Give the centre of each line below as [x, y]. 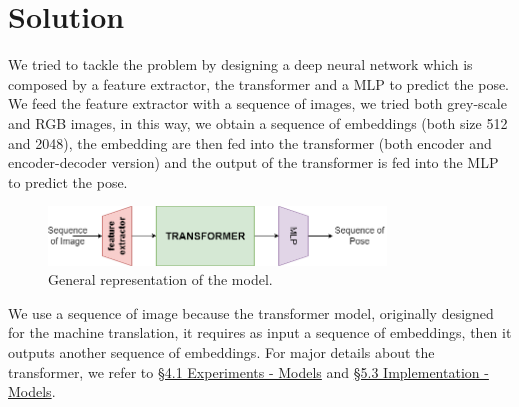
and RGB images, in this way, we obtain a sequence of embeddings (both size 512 [258, 122]
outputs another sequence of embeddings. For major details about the [221, 352]
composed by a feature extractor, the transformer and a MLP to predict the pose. [259, 83]
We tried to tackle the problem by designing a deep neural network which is [240, 64]
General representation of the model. [160, 279]
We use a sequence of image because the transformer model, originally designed [251, 312]
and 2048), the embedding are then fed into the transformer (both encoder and [250, 142]
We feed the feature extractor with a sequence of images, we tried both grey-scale [257, 103]
